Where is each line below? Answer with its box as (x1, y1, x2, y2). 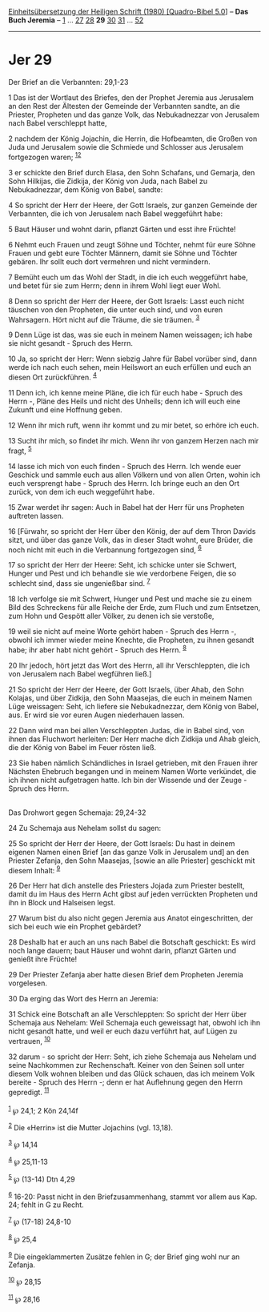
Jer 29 (8, 51, 52, 69)
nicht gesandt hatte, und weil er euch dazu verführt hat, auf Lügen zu (8, 1026, 238, 1036)
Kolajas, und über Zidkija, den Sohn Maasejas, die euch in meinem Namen (8, 692, 252, 703)
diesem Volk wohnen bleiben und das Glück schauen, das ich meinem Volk (8, 1069, 255, 1078)
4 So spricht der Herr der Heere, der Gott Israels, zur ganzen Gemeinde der (8, 200, 258, 210)
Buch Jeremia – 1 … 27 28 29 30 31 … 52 (8, 15, 144, 25)
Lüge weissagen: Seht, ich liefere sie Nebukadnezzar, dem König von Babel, (8, 701, 259, 711)
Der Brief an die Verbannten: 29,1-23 (8, 77, 129, 86)
